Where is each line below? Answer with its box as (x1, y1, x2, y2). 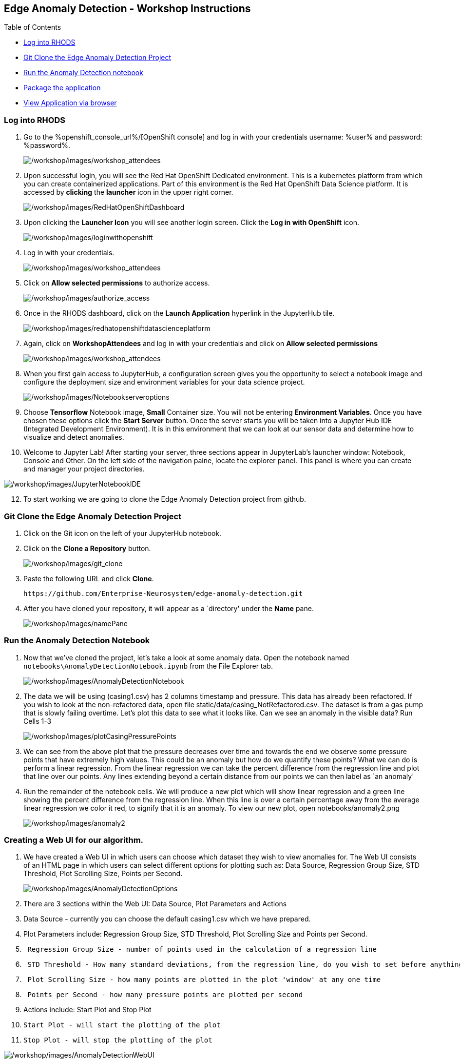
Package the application (23, 83, 101, 92)
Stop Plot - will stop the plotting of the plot (23, 1036, 212, 1044)
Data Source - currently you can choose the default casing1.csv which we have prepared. (23, 915, 311, 923)
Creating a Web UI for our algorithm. (4, 835, 144, 845)
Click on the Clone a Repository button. (23, 544, 151, 552)
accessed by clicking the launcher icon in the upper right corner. (23, 188, 233, 197)
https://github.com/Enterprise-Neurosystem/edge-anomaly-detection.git (23, 589, 303, 597)
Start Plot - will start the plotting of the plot (23, 1021, 221, 1029)
